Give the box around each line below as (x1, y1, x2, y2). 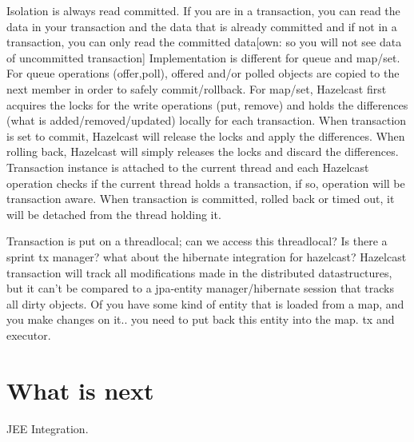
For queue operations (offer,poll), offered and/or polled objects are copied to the (6, 65, 400, 82)
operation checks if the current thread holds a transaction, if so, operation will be (6, 174, 405, 191)
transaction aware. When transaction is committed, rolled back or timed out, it (6, 190, 395, 207)
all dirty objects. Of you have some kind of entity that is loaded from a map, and (6, 295, 404, 312)
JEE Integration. (6, 420, 89, 436)
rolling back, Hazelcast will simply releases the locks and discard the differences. (6, 143, 399, 160)
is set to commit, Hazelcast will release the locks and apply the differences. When (6, 127, 405, 144)
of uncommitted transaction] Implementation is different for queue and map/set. (6, 49, 400, 66)
